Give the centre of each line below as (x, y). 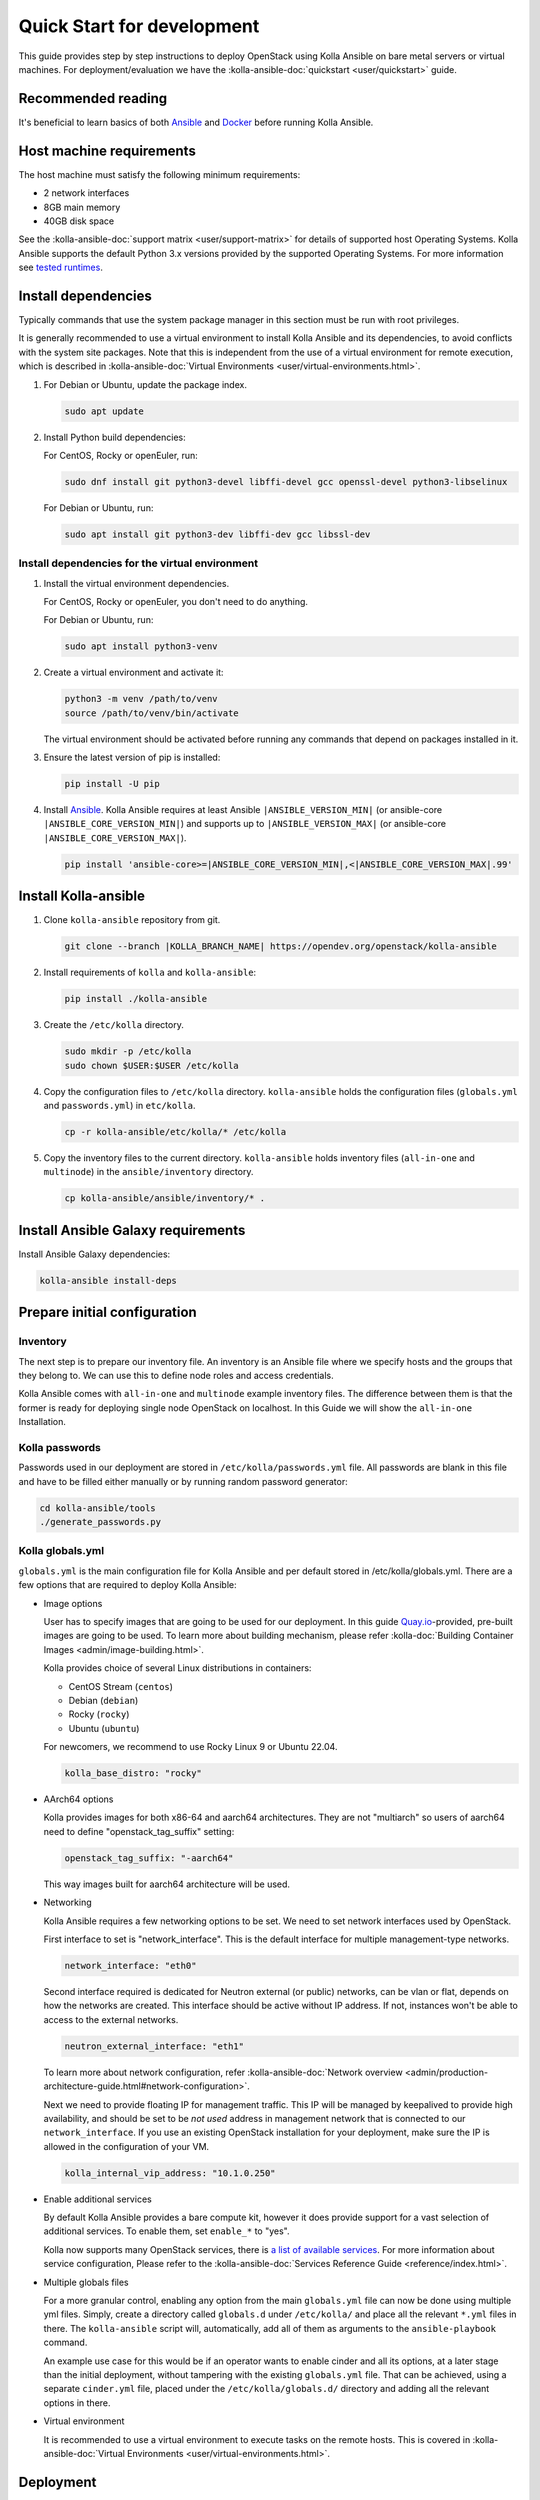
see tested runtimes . (61, 267)
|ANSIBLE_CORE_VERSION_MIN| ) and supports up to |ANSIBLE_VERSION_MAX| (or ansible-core (245, 824)
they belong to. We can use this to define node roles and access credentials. (176, 1375)
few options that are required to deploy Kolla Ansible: (127, 1585)
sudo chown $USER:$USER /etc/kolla (151, 1065)
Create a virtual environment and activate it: (133, 672)
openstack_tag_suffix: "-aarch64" (149, 1858)
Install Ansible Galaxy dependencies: (94, 1254)
